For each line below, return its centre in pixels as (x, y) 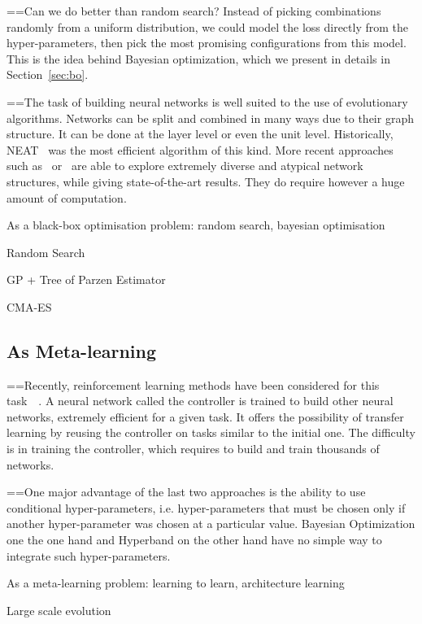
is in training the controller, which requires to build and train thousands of (193, 449)
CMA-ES (29, 306)
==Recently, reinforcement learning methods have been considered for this (193, 384)
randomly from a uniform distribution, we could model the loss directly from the (208, 26)
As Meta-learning (82, 350)
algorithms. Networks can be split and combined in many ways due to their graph (210, 118)
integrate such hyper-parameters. (89, 555)
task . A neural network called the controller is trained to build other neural (200, 401)
